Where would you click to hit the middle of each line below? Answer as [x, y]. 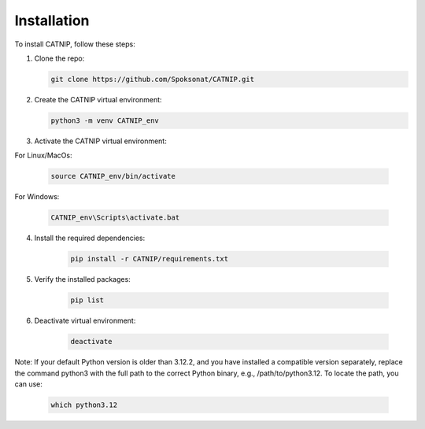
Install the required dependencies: [90, 238]
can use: [29, 384]
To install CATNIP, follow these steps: [75, 44]
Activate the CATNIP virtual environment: [100, 141]
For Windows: [37, 197]
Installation [52, 20]
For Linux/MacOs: [43, 155]
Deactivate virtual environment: [85, 321]
